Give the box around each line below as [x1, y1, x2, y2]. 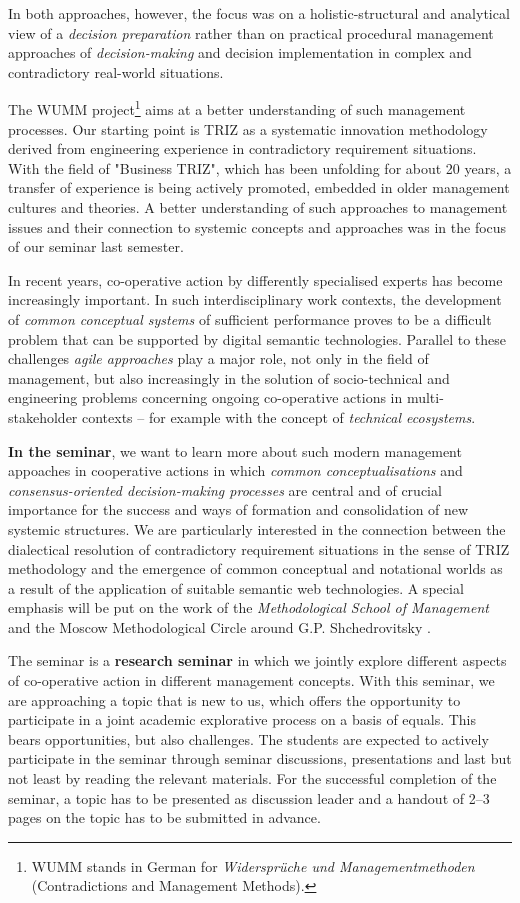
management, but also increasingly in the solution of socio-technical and [8, 367, 450, 388]
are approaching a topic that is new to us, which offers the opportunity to [8, 689, 461, 710]
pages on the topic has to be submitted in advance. [8, 807, 321, 828]
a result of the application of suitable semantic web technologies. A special [8, 577, 464, 598]
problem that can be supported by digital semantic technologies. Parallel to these [8, 328, 507, 349]
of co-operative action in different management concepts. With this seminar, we [8, 670, 495, 691]
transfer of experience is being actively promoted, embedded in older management [8, 177, 510, 198]
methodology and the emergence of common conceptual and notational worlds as [8, 558, 503, 579]
